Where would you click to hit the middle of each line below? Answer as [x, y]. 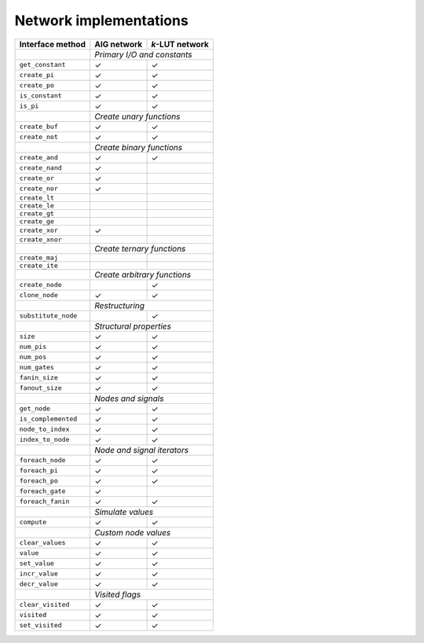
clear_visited [44, 605]
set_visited [40, 625]
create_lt [37, 198]
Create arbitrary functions [143, 274]
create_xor [39, 231]
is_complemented [48, 419]
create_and [39, 158]
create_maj [39, 257]
